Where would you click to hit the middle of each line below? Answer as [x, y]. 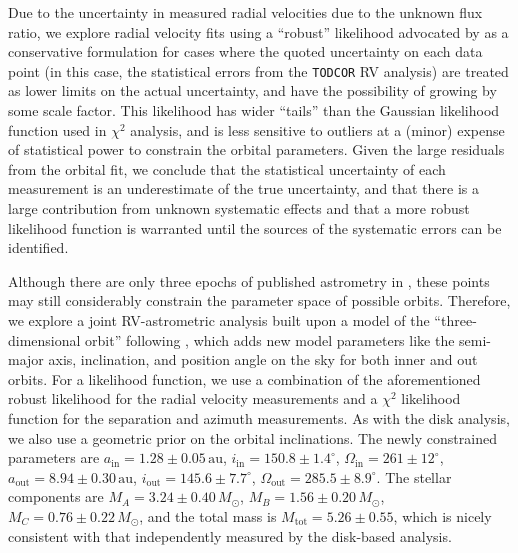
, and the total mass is [208, 515]
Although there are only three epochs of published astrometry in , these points [249, 280]
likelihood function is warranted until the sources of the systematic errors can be [255, 227]
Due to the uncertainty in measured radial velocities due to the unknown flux [245, 12]
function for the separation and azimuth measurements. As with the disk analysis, [259, 417]
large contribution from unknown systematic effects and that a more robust [239, 208]
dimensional [44, 339]
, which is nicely [442, 515]
